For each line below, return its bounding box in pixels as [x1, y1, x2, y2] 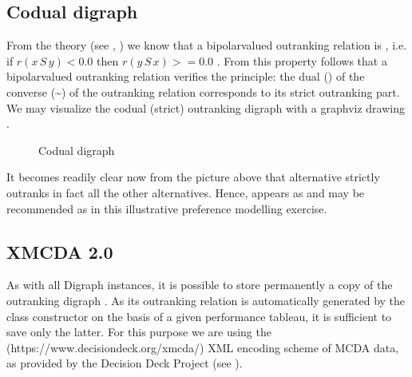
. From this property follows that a [216, 52, 387, 69]
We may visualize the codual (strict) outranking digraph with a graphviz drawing [6, 99, 405, 116]
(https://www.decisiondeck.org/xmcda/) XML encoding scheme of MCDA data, [6, 339, 399, 355]
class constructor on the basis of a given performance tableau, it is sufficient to [6, 308, 392, 324]
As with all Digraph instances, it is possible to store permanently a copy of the [6, 276, 393, 293]
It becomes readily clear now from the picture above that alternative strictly [6, 169, 380, 185]
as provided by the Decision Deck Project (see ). [6, 355, 243, 371]
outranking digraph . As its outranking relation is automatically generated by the [6, 292, 406, 308]
